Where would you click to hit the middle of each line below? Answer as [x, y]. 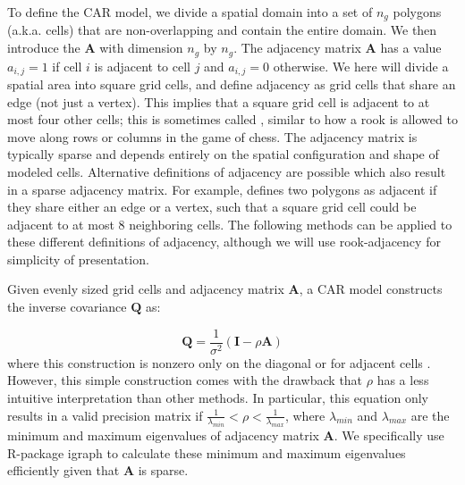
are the [430, 415]
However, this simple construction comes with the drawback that [185, 380]
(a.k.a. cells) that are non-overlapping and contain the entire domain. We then [222, 30]
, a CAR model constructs [371, 289]
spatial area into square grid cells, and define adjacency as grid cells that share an [232, 84]
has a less [403, 380]
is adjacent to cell [142, 66]
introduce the [44, 48]
